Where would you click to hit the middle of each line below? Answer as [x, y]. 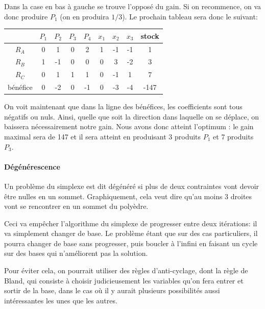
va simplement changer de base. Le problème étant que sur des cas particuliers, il [131, 233]
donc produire [26, 16]
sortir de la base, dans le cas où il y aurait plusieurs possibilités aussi [112, 290]
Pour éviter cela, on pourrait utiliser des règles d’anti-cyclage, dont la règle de [126, 270]
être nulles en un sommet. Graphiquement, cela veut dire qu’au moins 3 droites [128, 196]
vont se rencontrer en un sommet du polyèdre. [76, 206]
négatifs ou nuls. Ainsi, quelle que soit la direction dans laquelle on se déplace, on [132, 116]
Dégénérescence [32, 166]
